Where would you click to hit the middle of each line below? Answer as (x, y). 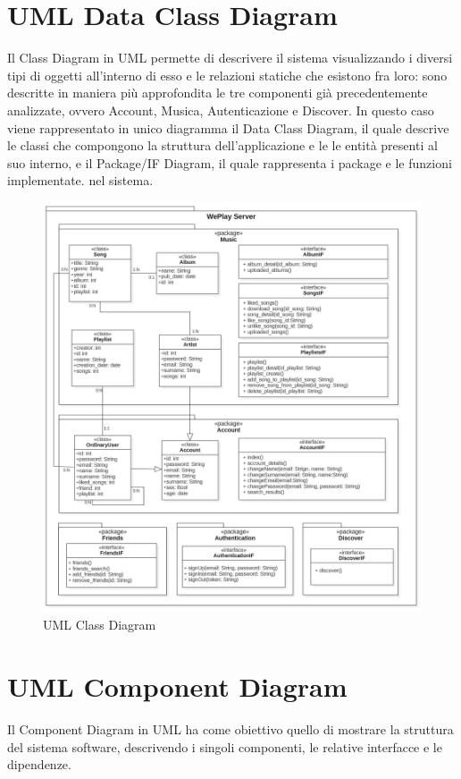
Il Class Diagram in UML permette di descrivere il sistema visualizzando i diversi (230, 58)
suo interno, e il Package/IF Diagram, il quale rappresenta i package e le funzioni (230, 162)
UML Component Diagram (177, 686)
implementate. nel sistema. (80, 180)
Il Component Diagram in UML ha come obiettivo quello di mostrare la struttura (230, 729)
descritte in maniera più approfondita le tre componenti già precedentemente (218, 93)
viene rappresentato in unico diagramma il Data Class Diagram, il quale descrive (228, 127)
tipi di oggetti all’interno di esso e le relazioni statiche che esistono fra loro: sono (227, 75)
